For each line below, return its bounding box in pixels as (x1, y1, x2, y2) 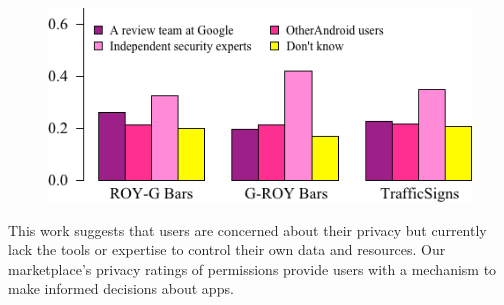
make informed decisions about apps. (8, 278, 234, 299)
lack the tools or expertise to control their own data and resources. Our (8, 239, 446, 260)
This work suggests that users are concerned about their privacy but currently (8, 219, 487, 240)
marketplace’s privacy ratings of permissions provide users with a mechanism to (8, 258, 497, 279)
